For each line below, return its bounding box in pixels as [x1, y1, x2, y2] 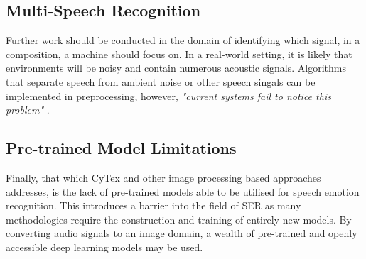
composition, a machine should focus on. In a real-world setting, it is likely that [6, 46, 352, 61]
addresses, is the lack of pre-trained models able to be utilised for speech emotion [6, 184, 360, 199]
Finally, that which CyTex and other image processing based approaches [6, 170, 321, 184]
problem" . [6, 102, 50, 117]
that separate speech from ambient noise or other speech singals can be [6, 74, 316, 89]
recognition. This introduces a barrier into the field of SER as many [6, 198, 301, 213]
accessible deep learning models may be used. [6, 239, 203, 254]
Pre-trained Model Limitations [6, 137, 237, 159]
